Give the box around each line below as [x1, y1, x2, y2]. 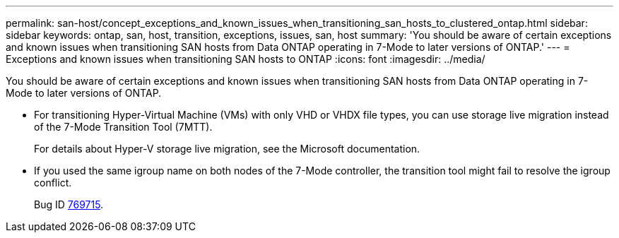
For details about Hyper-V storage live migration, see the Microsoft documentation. [34, 143, 420, 155]
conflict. [34, 177, 72, 189]
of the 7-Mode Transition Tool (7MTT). [34, 121, 213, 133]
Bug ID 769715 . [34, 198, 104, 210]
